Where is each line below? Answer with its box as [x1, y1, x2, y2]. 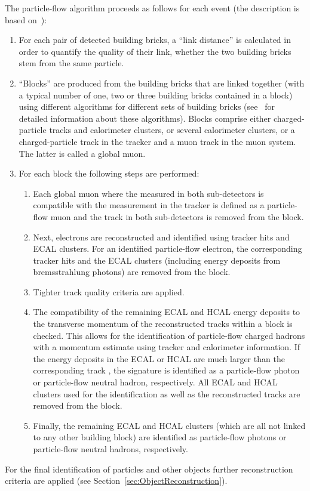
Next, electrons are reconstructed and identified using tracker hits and [33, 230, 290, 243]
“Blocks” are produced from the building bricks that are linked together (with [19, 76, 305, 89]
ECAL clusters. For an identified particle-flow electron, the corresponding [33, 242, 302, 255]
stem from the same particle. [19, 57, 124, 69]
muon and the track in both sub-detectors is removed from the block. [50, 210, 304, 223]
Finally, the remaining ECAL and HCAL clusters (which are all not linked [33, 419, 306, 431]
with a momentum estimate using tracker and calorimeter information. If [33, 341, 300, 353]
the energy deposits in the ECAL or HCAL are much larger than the [33, 352, 285, 365]
